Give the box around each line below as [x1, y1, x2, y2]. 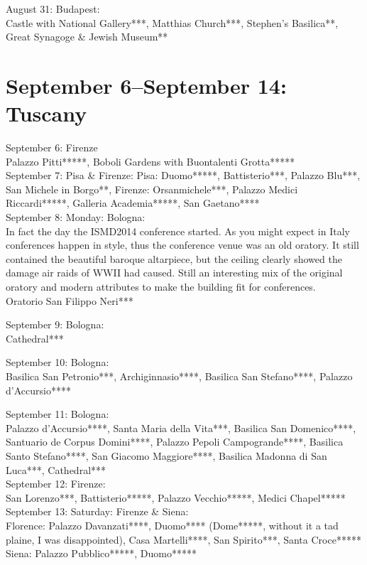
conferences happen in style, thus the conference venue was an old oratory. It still [6, 237, 359, 252]
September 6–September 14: [6, 70, 287, 99]
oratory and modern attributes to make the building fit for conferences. [6, 279, 316, 294]
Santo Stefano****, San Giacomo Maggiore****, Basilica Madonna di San [6, 448, 327, 463]
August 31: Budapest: [6, 1, 100, 16]
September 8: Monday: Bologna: [6, 210, 146, 225]
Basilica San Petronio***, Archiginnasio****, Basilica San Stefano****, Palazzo [6, 369, 353, 383]
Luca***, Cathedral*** [6, 462, 106, 477]
